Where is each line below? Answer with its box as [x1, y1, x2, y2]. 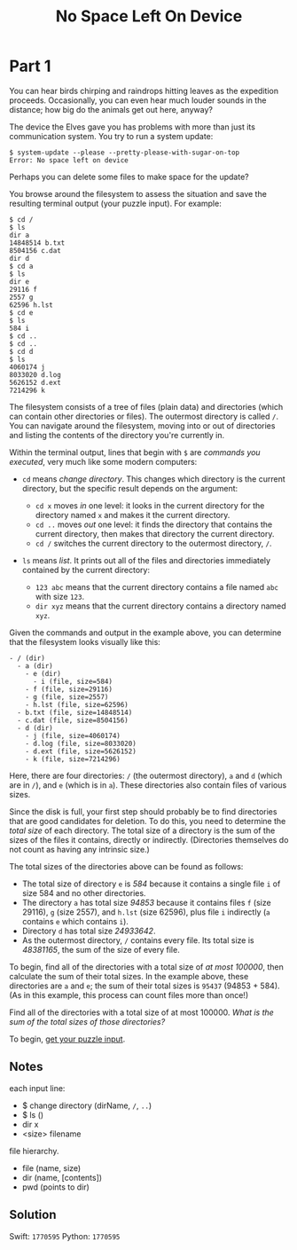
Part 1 [9, 56, 51, 76]
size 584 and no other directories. [21, 887, 146, 898]
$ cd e [9, 308, 34, 317]
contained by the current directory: [21, 564, 151, 575]
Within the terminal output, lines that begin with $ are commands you [9, 446, 261, 458]
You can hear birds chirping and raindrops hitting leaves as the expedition [9, 85, 279, 96]
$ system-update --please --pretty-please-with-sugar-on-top [9, 148, 240, 157]
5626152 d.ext [9, 378, 62, 387]
